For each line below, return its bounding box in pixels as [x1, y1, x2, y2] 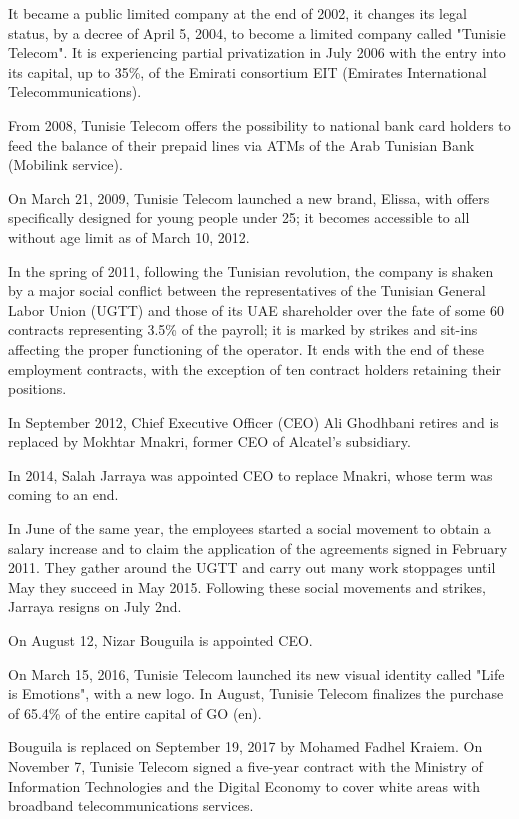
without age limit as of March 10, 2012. [8, 226, 250, 247]
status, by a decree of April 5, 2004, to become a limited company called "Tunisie [8, 22, 506, 43]
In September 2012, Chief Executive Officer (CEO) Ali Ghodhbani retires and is [8, 411, 499, 432]
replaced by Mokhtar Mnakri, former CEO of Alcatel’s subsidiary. [8, 431, 411, 452]
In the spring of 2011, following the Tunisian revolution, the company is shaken [8, 260, 494, 281]
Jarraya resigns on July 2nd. [8, 596, 182, 617]
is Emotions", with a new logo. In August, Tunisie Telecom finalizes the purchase [8, 683, 504, 704]
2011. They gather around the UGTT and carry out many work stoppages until [8, 557, 496, 578]
